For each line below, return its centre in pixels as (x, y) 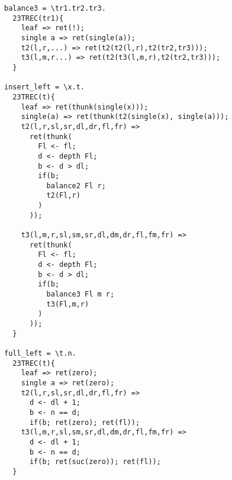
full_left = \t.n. (40, 353)
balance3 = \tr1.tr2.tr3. (55, 8)
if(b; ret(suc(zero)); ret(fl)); (95, 462)
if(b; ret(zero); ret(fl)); (85, 422)
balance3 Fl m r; (80, 294)
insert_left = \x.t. (45, 87)
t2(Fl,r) (63, 196)
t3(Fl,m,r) (68, 304)
